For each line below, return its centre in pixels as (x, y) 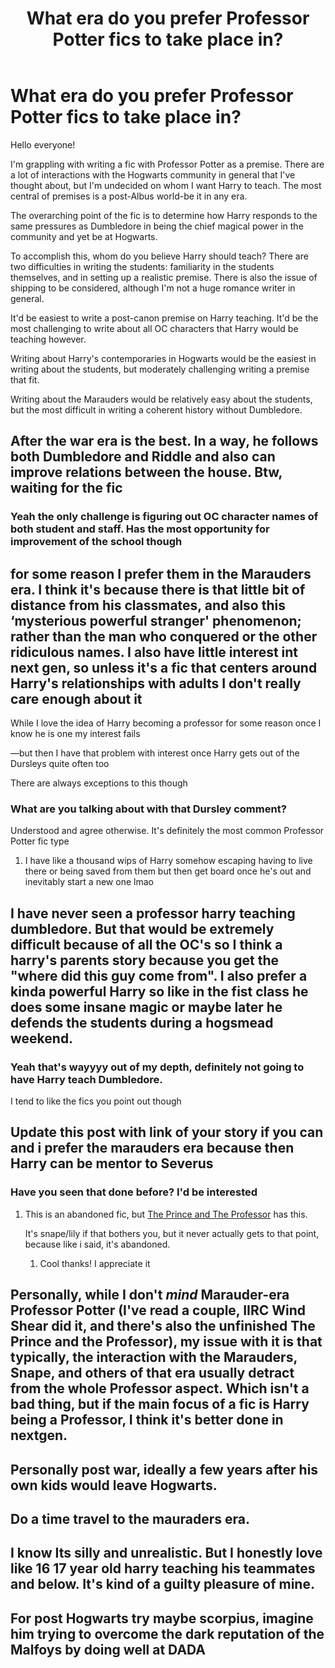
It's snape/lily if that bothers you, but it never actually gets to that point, (172, 1233)
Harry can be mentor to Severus (112, 1163)
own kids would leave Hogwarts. (114, 1485)
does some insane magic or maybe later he (146, 1007)
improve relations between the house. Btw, (146, 472)
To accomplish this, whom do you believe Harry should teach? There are (159, 256)
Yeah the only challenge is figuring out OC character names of (164, 517)
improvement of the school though (96, 542)
